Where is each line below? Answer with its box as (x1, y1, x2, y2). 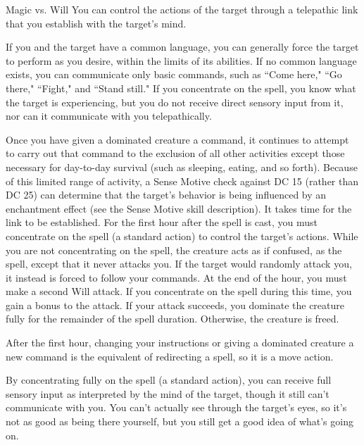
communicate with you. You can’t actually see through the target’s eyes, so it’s (6, 400, 347, 415)
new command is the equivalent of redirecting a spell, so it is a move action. (6, 349, 334, 363)
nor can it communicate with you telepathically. (6, 108, 212, 123)
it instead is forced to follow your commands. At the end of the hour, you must (6, 270, 347, 284)
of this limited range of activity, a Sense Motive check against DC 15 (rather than (6, 173, 359, 188)
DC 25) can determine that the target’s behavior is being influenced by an (6, 187, 327, 202)
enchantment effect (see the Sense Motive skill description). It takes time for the (6, 201, 352, 215)
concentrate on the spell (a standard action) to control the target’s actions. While (6, 228, 358, 243)
